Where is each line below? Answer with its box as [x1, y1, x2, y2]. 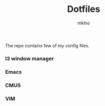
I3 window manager [5, 55, 54, 62]
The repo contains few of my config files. [5, 42, 90, 48]
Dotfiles [67, 3, 101, 15]
